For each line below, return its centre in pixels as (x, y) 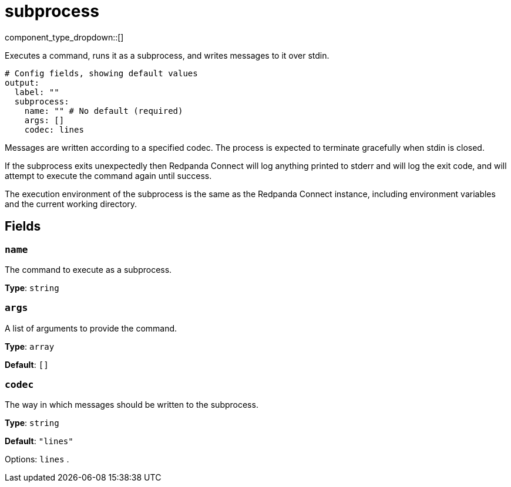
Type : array (30, 346)
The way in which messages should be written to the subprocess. (132, 405)
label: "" (37, 92)
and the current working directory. (71, 204)
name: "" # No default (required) (104, 111)
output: (22, 82)
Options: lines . (37, 459)
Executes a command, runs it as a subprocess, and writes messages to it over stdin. (167, 55)
